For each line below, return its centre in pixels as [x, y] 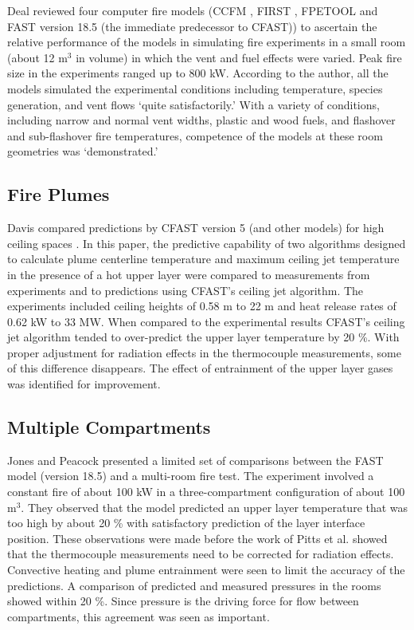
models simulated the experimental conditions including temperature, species [195, 88]
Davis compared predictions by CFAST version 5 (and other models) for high [196, 228]
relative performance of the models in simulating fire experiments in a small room [207, 42]
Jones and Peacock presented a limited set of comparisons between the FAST [195, 460]
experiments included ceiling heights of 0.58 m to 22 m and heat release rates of [202, 306]
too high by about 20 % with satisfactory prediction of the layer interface [186, 523]
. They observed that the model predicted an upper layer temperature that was [215, 507]
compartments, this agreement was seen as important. [139, 616]
